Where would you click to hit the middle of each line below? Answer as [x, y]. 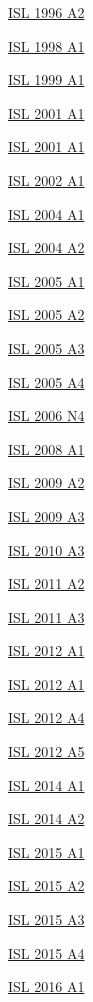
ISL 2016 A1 [46, 986]
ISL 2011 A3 [46, 616]
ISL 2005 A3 [46, 347]
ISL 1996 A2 [46, 12]
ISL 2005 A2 [46, 314]
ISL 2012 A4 [46, 717]
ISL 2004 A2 [46, 247]
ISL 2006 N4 [46, 415]
